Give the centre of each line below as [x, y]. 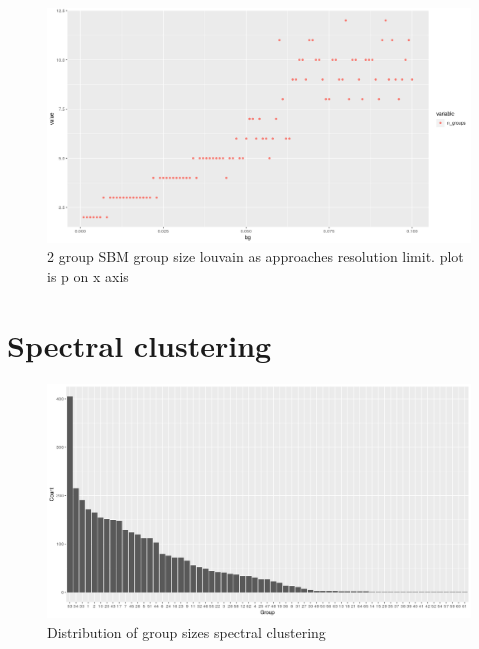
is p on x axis [88, 275]
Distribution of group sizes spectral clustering [186, 632]
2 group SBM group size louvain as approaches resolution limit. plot [255, 256]
